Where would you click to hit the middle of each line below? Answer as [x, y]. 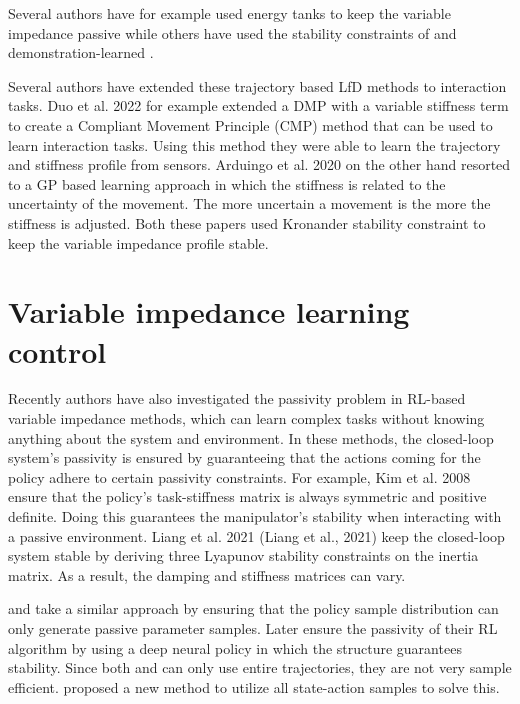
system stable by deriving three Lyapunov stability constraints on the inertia [243, 555]
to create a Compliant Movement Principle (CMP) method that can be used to [250, 124]
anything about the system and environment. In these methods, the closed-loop [251, 437]
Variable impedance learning [209, 311]
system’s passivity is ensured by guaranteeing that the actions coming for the [244, 457]
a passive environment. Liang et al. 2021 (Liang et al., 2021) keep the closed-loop [256, 535]
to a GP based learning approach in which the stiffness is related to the [227, 183]
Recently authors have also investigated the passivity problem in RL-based [237, 398]
